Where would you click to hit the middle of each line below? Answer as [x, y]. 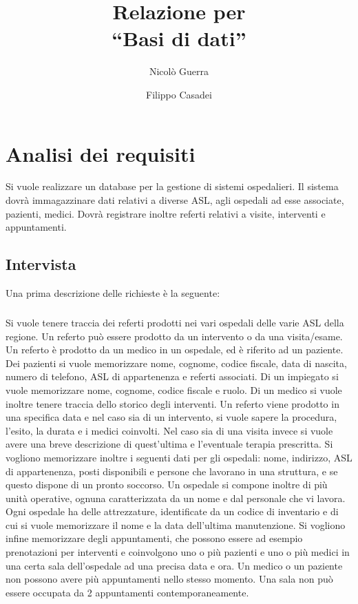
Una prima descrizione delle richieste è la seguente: [113, 293]
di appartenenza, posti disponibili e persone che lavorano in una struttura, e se [172, 471]
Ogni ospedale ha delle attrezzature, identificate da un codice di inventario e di [172, 511]
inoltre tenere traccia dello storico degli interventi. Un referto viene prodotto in [172, 403]
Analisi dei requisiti [101, 153]
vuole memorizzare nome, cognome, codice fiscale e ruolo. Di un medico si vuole [174, 389]
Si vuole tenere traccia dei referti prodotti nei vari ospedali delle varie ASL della [175, 322]
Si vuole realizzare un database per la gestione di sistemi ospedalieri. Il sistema [172, 186]
